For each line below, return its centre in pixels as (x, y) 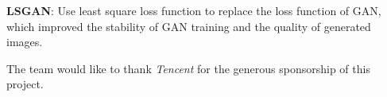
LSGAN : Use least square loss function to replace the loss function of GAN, (194, 10)
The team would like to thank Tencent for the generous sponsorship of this (188, 68)
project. (25, 84)
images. (25, 42)
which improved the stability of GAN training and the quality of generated (189, 26)
